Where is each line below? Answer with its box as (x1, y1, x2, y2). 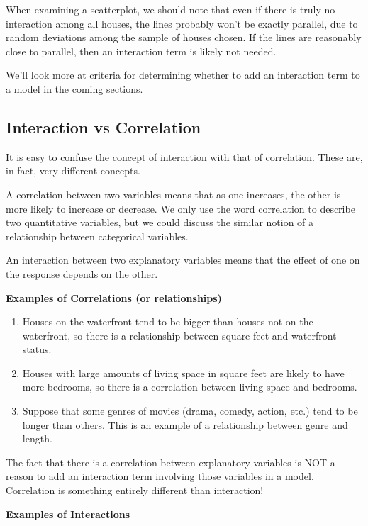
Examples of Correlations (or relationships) (6, 290, 222, 305)
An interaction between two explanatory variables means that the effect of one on (6, 252, 360, 267)
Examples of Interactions (6, 506, 130, 521)
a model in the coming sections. (6, 81, 143, 96)
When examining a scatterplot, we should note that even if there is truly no (6, 2, 335, 16)
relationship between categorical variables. (6, 228, 189, 243)
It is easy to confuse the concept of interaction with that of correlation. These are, (6, 149, 363, 164)
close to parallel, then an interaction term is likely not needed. (6, 43, 277, 58)
